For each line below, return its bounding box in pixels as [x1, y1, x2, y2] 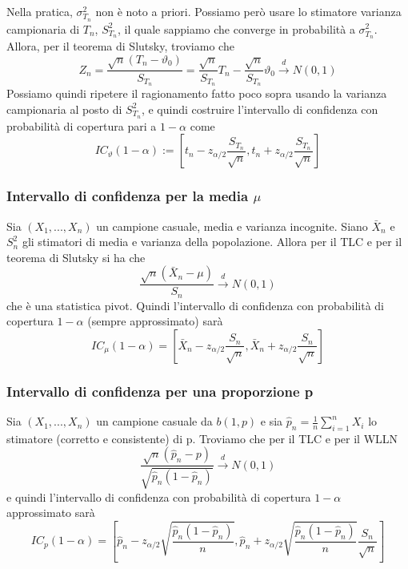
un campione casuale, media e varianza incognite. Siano [96, 217, 368, 234]
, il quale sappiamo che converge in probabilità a [118, 20, 355, 37]
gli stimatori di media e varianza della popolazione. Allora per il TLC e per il [22, 233, 402, 250]
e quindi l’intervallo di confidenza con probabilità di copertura [6, 488, 311, 505]
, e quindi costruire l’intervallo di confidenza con [141, 100, 378, 117]
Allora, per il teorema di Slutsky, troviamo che [6, 38, 234, 54]
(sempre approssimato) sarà [87, 313, 223, 329]
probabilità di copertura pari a [6, 117, 157, 134]
